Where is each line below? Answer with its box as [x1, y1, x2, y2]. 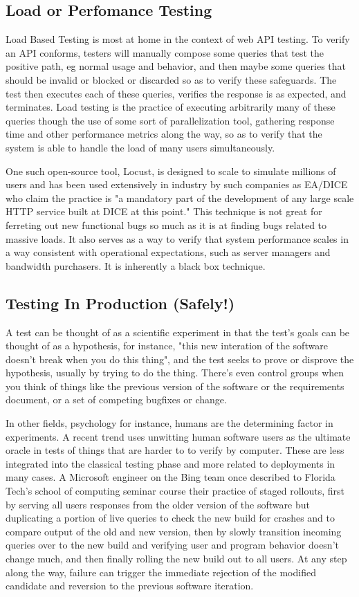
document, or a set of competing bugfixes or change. [6, 392, 227, 407]
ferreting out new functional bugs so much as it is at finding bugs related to [6, 217, 327, 232]
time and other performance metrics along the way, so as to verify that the [6, 127, 322, 141]
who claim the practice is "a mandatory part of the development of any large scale [6, 190, 354, 205]
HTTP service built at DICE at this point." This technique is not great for [6, 204, 322, 219]
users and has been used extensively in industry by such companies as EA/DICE [6, 177, 348, 192]
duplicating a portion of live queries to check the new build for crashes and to [6, 511, 335, 525]
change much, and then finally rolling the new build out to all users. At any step [6, 551, 347, 565]
